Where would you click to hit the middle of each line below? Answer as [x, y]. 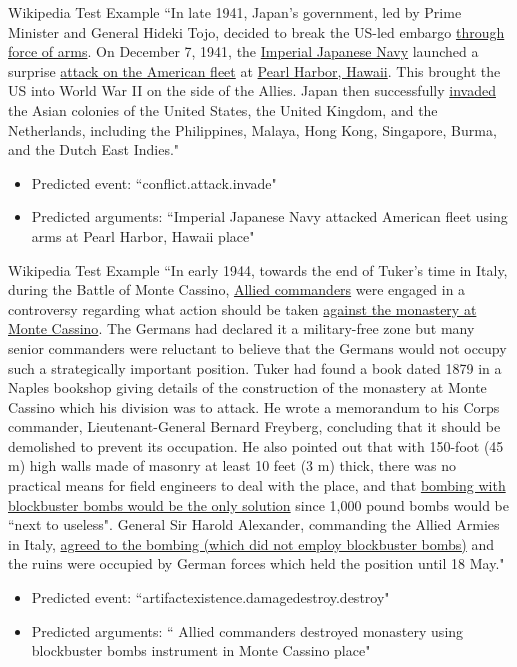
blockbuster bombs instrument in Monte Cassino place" [201, 650]
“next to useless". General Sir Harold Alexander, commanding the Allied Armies [254, 524]
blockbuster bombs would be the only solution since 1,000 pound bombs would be [258, 504]
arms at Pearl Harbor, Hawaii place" [143, 235]
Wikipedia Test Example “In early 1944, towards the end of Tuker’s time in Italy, [258, 269]
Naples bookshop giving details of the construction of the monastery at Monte [247, 387]
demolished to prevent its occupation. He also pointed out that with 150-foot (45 [256, 445]
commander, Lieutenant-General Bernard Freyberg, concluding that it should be [254, 426]
